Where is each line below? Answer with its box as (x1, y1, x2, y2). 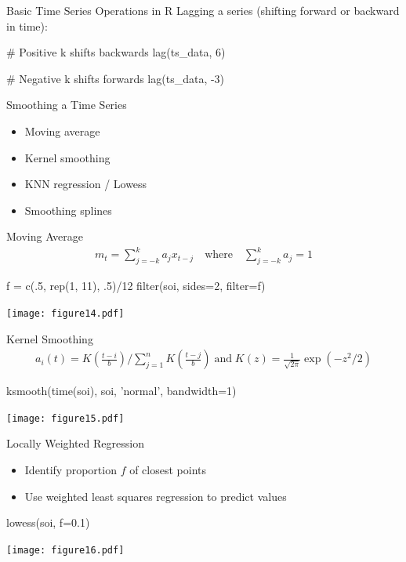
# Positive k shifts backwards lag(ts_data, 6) (6, 44, 226, 60)
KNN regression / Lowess (24, 176, 147, 192)
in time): (6, 17, 48, 34)
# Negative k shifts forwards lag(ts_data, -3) (6, 70, 225, 86)
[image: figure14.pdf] (6, 307, 125, 319)
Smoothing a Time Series (6, 96, 127, 113)
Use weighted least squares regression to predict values (24, 488, 287, 504)
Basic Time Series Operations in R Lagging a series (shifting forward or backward (6, 2, 400, 18)
